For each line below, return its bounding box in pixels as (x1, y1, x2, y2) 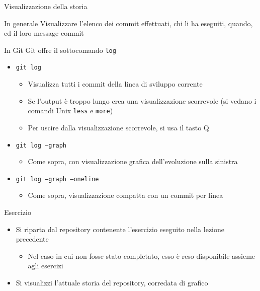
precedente (16, 234, 49, 244)
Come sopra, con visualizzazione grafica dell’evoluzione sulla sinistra (28, 156, 238, 167)
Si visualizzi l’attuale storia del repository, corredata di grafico (16, 277, 208, 287)
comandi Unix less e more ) (28, 105, 113, 116)
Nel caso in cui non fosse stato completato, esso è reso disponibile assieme (28, 250, 255, 261)
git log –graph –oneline (16, 175, 99, 183)
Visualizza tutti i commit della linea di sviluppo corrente (28, 79, 203, 89)
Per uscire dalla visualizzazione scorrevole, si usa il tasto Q (28, 122, 209, 132)
